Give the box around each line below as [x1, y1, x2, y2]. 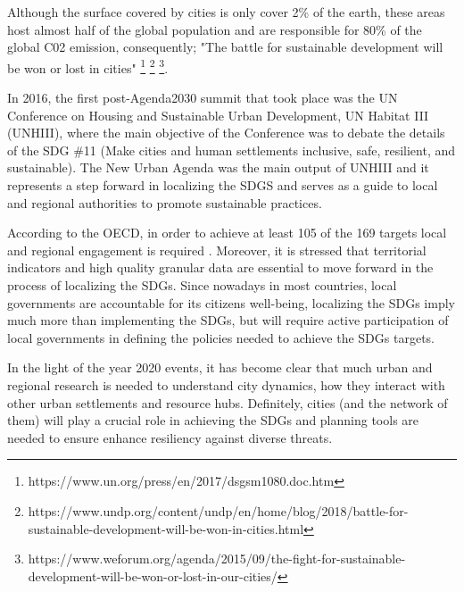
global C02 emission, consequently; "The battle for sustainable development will [7, 38, 443, 56]
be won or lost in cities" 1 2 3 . [7, 55, 169, 77]
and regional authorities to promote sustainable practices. [7, 193, 322, 212]
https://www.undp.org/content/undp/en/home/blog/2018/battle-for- [28, 501, 409, 520]
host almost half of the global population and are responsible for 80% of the [7, 20, 422, 38]
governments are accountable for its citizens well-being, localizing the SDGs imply [7, 293, 455, 312]
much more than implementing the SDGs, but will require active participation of [7, 311, 449, 329]
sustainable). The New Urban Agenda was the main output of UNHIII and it [7, 158, 429, 177]
